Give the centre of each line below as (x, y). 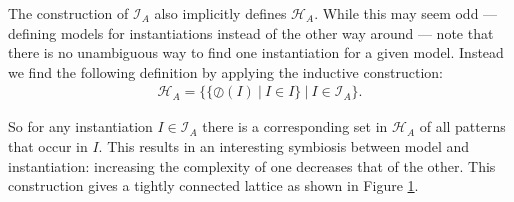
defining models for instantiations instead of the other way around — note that (251, 32)
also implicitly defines (220, 13)
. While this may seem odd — (406, 13)
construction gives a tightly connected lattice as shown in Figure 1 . (213, 185)
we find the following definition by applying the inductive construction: (225, 71)
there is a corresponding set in (295, 126)
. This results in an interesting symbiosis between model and (284, 146)
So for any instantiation (80, 126)
